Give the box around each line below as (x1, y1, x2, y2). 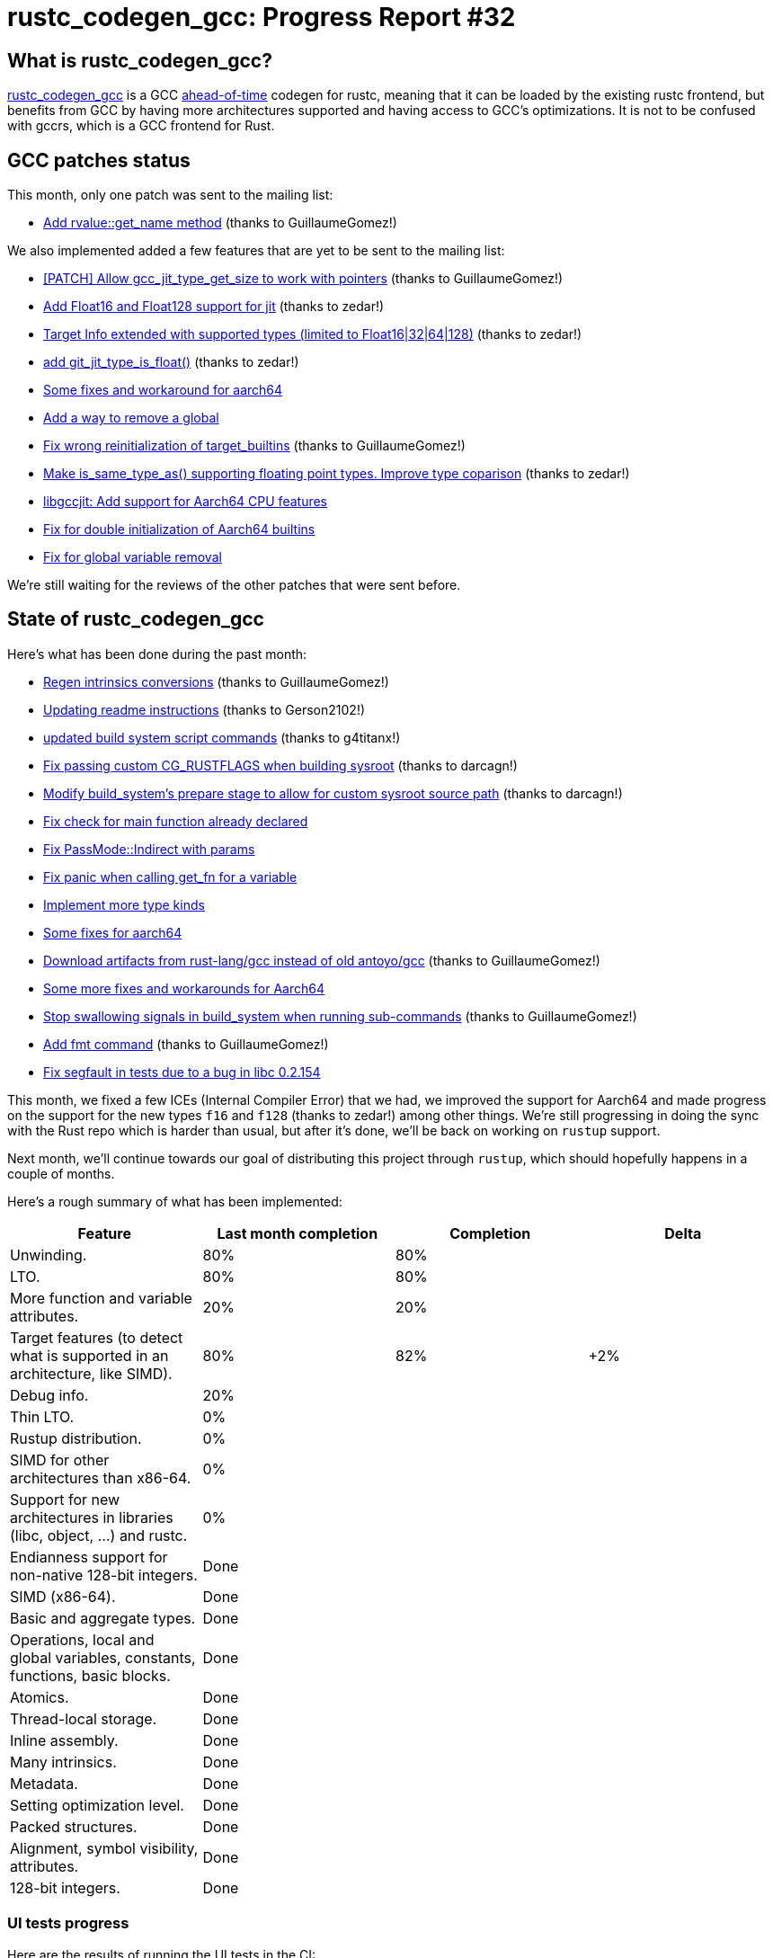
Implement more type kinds (43, 896, 205, 912)
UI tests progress (7, 1914, 129, 1933)
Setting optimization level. (10, 1795, 184, 1814)
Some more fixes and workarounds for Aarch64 (43, 980, 325, 996)
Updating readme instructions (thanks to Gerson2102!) (43, 701, 366, 717)
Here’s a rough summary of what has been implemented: (7, 1193, 342, 1209)
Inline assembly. (10, 1731, 119, 1749)
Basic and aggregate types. (10, 1608, 196, 1627)
